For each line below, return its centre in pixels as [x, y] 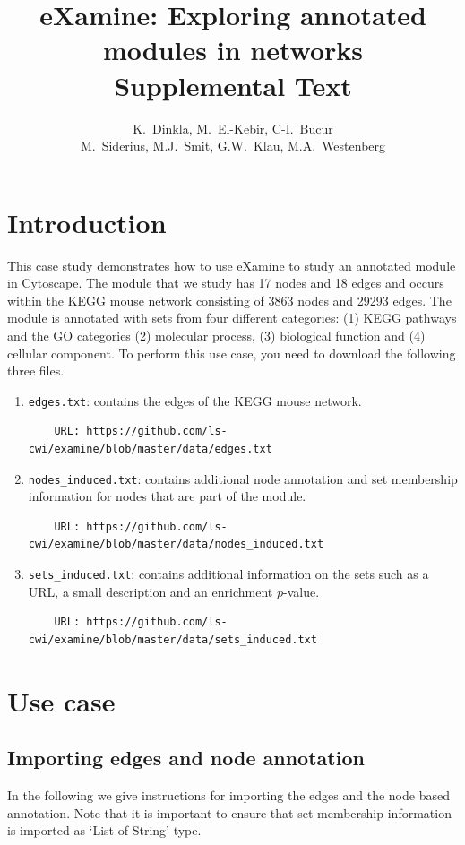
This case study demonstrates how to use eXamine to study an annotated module [232, 265]
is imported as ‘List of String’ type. [104, 830]
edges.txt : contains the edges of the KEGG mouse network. [195, 400]
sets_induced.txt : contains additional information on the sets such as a [228, 574]
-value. [301, 591]
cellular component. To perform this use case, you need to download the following [232, 353]
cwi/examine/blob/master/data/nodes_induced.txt [176, 544]
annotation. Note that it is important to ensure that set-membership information [229, 812]
